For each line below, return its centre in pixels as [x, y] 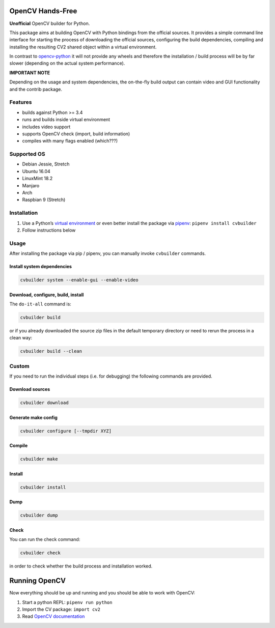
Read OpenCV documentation [53, 616]
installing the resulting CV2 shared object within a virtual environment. [83, 47]
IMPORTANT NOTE [30, 73]
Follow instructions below [49, 230]
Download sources [30, 389]
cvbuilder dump [39, 516]
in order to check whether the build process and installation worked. [81, 566]
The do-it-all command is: [40, 304]
